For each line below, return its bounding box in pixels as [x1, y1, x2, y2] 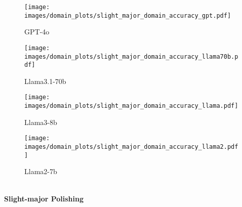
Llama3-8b [24, 116, 57, 127]
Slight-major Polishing [4, 193, 84, 203]
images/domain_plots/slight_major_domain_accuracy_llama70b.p [24, 53, 238, 60]
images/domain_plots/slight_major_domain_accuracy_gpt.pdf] [24, 12, 231, 19]
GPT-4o [24, 26, 50, 37]
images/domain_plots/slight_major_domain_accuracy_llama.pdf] [24, 102, 238, 110]
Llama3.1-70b [24, 75, 66, 86]
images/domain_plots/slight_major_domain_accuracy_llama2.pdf [24, 143, 238, 151]
